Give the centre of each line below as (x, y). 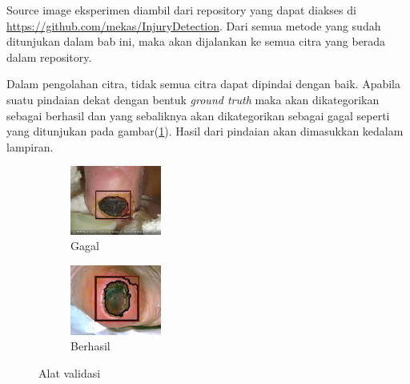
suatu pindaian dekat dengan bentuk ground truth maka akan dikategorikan (193, 99)
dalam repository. (49, 57)
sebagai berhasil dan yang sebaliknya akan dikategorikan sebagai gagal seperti (198, 115)
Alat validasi (70, 372)
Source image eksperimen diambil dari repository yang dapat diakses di (181, 10)
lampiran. (30, 146)
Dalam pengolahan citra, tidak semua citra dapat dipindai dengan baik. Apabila (203, 84)
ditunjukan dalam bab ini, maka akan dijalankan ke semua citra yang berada (196, 41)
